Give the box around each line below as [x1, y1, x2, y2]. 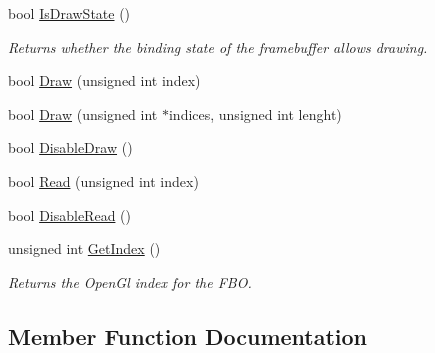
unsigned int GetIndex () [8, 238, 161, 259]
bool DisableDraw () [8, 137, 133, 158]
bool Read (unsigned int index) [8, 170, 199, 191]
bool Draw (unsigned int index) [8, 70, 201, 91]
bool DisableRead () [8, 204, 131, 225]
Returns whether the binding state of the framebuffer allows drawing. [8, 36, 428, 57]
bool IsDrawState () [8, 3, 131, 23]
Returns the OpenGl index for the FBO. [8, 271, 252, 292]
